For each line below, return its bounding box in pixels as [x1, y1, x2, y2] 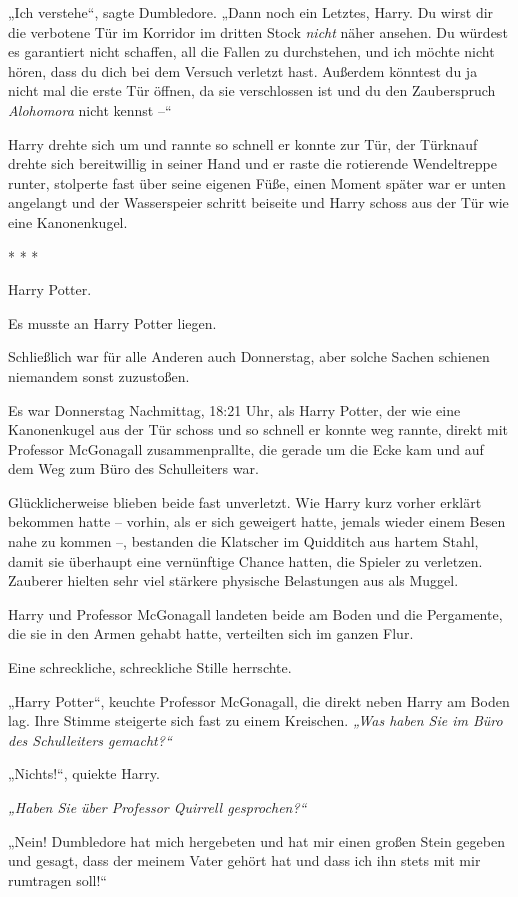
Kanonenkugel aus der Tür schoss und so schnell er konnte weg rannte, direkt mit [8, 419, 509, 440]
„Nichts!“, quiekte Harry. [8, 763, 160, 784]
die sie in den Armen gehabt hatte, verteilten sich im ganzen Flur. [8, 623, 414, 644]
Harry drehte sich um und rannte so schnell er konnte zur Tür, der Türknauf [8, 133, 478, 154]
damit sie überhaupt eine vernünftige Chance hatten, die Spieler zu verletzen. [8, 550, 483, 571]
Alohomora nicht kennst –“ [8, 99, 172, 120]
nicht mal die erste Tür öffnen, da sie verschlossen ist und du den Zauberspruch [8, 80, 496, 101]
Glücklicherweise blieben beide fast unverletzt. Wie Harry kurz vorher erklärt [8, 491, 482, 512]
